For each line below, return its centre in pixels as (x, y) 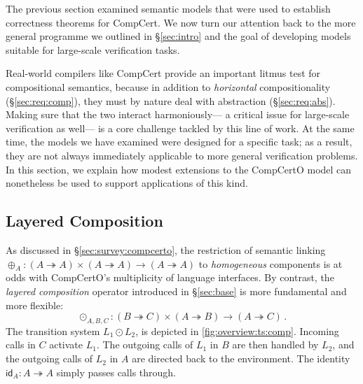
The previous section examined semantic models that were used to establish (168, 8)
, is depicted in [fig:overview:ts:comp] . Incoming (237, 330)
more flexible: (35, 305)
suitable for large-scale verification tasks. (93, 49)
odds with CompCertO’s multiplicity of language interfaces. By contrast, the (170, 277)
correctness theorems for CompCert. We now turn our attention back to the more (181, 22)
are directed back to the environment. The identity (241, 358)
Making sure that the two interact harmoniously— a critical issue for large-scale (178, 114)
